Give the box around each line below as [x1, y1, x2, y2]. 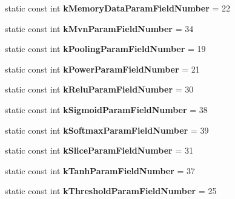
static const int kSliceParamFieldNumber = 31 [5, 144, 193, 157]
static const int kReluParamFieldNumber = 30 [5, 83, 194, 96]
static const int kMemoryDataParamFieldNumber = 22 [5, 2, 231, 14]
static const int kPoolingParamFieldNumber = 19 [5, 42, 206, 55]
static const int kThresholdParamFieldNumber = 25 [5, 184, 217, 197]
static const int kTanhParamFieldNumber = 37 [5, 164, 196, 177]
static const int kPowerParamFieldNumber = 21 [5, 62, 200, 75]
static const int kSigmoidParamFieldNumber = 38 [5, 103, 208, 116]
